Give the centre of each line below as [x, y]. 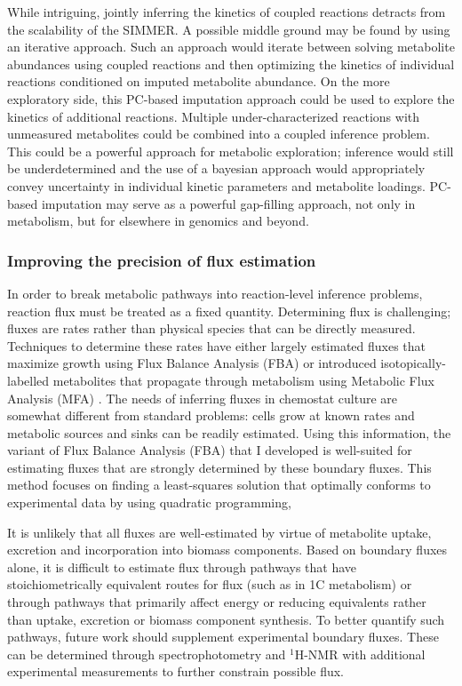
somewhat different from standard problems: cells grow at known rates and [211, 415]
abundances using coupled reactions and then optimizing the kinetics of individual [231, 64]
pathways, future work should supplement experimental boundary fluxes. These [223, 637]
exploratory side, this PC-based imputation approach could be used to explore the [231, 98]
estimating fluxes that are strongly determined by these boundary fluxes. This [219, 467]
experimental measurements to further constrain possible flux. [175, 671]
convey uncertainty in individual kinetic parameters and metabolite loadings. [216, 185]
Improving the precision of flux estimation [162, 260]
